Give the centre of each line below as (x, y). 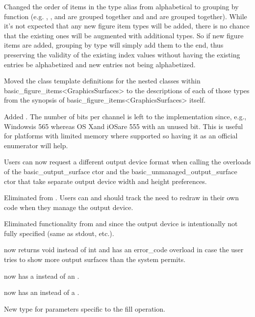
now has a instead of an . (42, 276)
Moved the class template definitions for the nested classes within (102, 81)
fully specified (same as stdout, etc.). (59, 233)
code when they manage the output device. (69, 207)
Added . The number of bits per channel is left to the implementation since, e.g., (125, 116)
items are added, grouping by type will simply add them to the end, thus (114, 45)
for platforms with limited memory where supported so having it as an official (121, 136)
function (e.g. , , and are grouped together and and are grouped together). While (126, 16)
